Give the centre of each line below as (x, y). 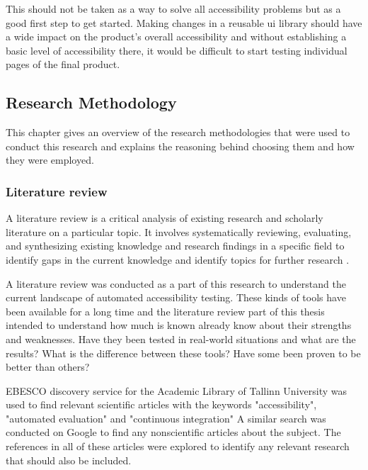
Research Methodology (91, 102)
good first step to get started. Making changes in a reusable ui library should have (184, 22)
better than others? (48, 367)
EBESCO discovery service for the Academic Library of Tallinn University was (176, 390)
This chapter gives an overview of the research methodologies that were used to (178, 132)
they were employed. (50, 160)
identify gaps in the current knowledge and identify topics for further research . (178, 259)
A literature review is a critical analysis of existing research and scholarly (165, 218)
